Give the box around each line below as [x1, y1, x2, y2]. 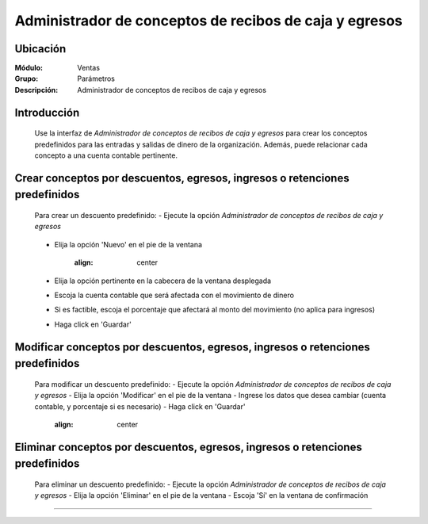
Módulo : [14, 63, 44, 73]
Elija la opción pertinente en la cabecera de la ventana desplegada [54, 276, 272, 285]
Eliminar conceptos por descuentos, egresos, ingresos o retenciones [14, 440, 362, 453]
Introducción [14, 105, 80, 119]
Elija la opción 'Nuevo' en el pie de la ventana [54, 239, 202, 249]
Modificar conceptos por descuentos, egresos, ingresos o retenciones [14, 340, 370, 354]
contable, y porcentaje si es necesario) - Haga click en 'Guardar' [34, 401, 246, 411]
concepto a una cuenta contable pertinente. [34, 151, 178, 160]
